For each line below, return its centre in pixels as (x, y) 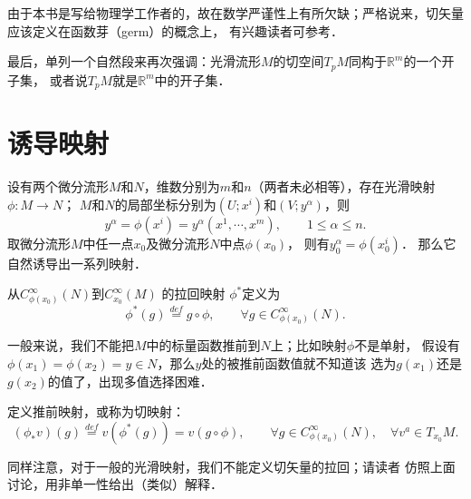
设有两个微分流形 (58, 186)
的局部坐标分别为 (165, 204)
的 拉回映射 (193, 294)
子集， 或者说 (48, 79)
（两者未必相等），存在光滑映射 (343, 186)
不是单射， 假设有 (407, 345)
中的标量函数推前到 (203, 345)
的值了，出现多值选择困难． (130, 381)
